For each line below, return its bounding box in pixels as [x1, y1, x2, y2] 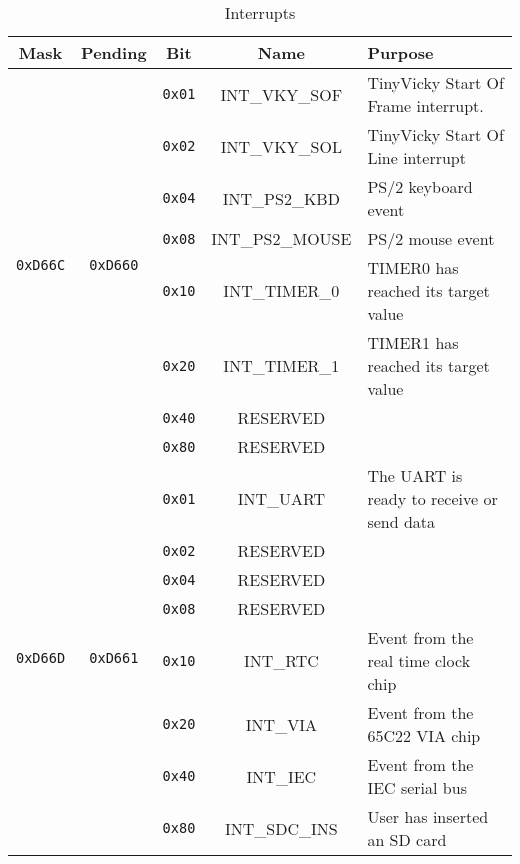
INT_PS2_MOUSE [211, 227, 352, 250]
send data [367, 510, 436, 533]
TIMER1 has [367, 331, 459, 354]
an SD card [367, 828, 447, 851]
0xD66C [16, 256, 66, 273]
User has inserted [367, 805, 489, 828]
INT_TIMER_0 [223, 279, 340, 302]
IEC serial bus [367, 776, 467, 799]
